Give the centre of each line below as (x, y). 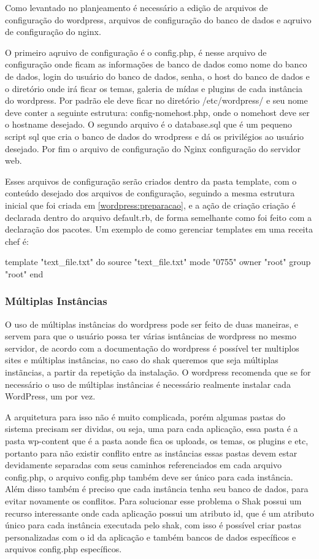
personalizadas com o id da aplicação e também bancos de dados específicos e (151, 537)
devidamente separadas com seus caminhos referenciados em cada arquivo (143, 465)
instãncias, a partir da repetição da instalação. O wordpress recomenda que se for (158, 372)
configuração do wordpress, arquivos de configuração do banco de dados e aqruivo (158, 19)
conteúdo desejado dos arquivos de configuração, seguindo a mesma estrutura (150, 193)
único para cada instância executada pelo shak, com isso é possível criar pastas (153, 525)
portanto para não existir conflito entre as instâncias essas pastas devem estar (151, 453)
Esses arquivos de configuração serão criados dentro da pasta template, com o (151, 181)
